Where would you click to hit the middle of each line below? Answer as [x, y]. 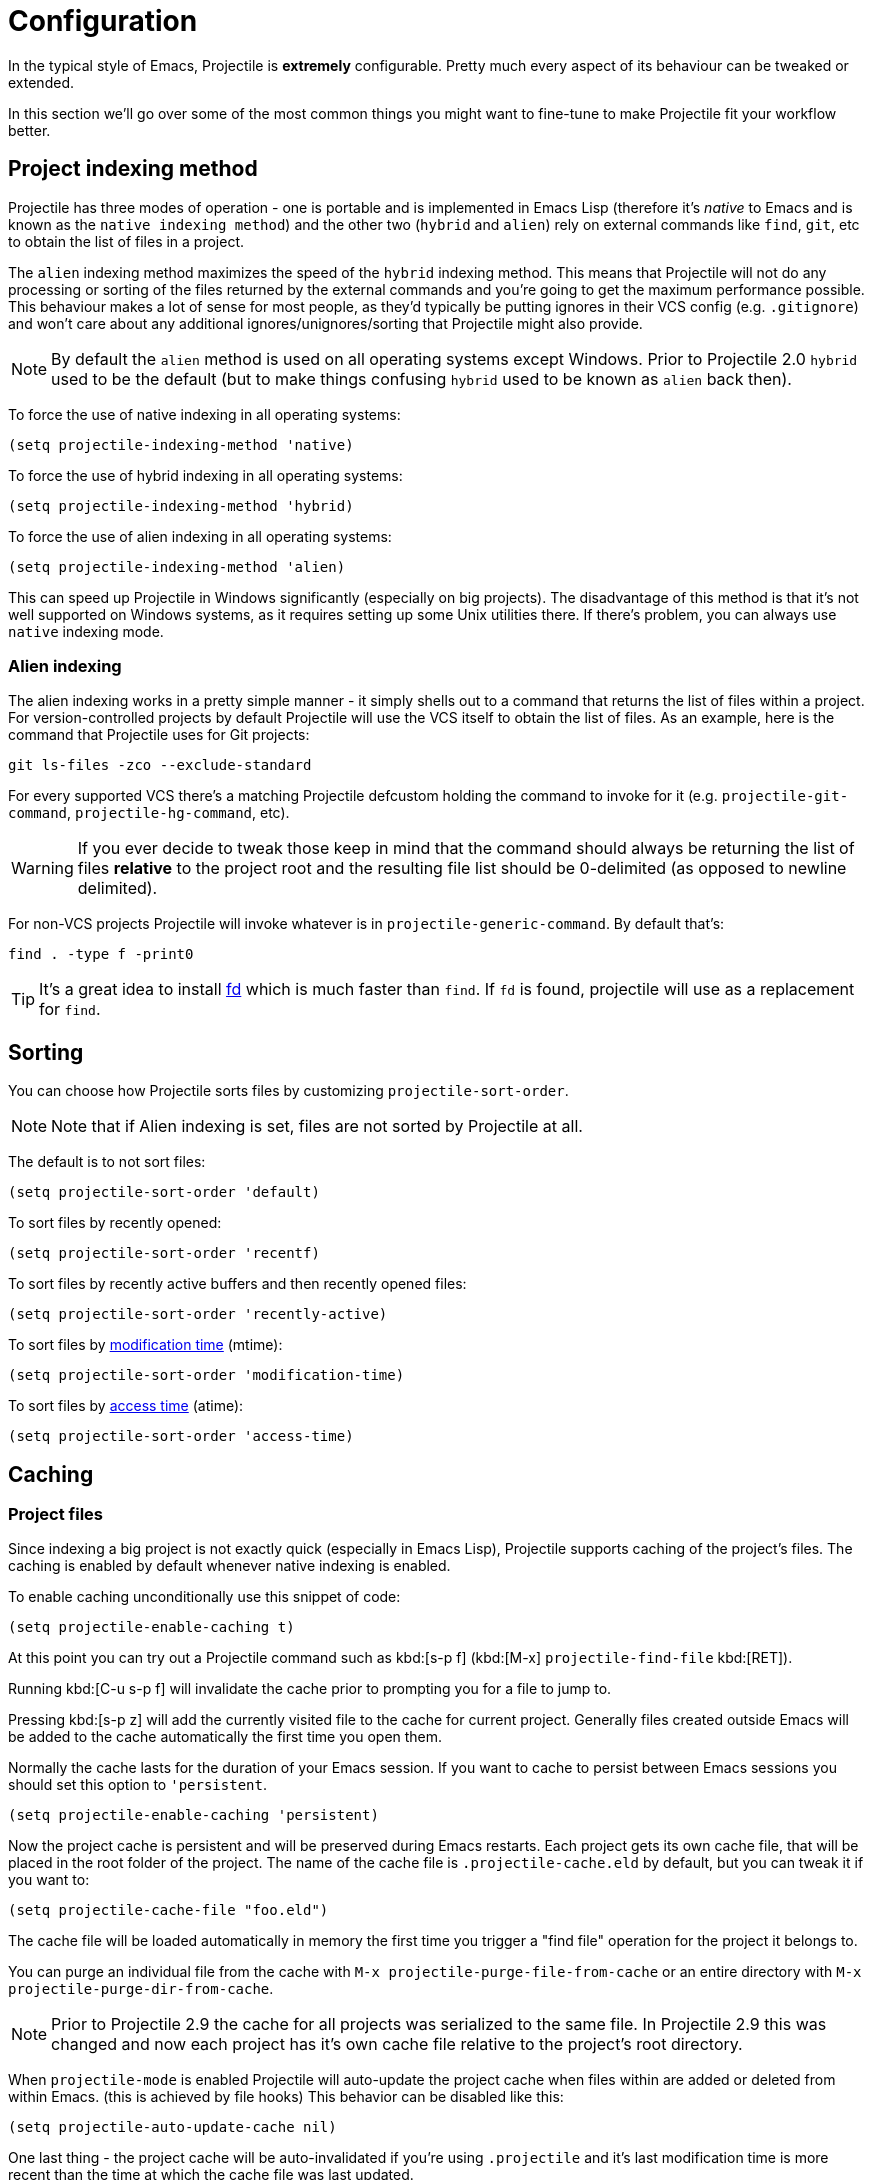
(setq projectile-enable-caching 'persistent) [193, 1815]
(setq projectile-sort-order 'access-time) [181, 1436]
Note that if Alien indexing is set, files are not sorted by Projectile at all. [317, 1126]
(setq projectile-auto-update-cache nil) [172, 2127]
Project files [55, 1514]
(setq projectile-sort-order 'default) [164, 1192]
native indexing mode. [86, 631]
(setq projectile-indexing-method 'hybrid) [181, 505]
